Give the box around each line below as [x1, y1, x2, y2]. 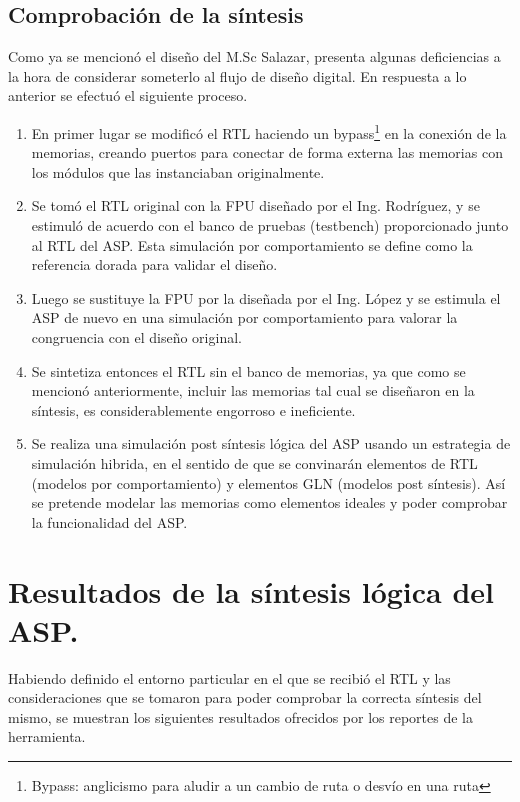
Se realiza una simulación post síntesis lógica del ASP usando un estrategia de [31, 433, 511, 454]
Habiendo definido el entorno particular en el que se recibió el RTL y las [8, 667, 451, 688]
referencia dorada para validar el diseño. [31, 254, 278, 275]
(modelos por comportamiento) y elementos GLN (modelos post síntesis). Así [31, 472, 506, 493]
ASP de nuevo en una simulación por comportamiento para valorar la [31, 307, 458, 328]
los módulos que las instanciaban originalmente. [31, 161, 325, 182]
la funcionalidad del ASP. [31, 511, 188, 532]
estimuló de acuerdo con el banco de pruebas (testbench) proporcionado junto [31, 215, 509, 236]
